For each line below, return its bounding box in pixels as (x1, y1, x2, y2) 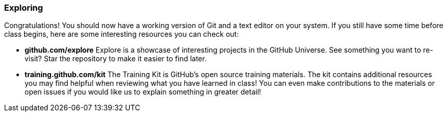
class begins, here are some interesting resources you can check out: (4, 30, 239, 39)
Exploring (4, 3, 43, 13)
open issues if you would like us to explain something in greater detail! (25, 87, 261, 97)
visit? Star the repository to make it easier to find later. (25, 54, 207, 63)
